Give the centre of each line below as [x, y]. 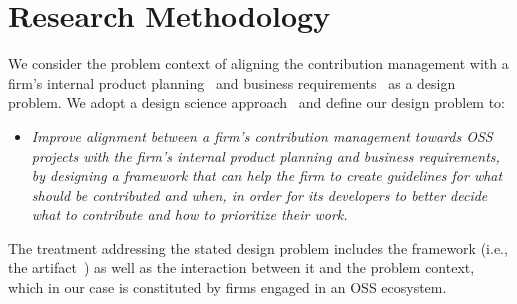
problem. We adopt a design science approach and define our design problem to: [257, 102]
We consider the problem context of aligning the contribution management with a [258, 63]
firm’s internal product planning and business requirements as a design [232, 82]
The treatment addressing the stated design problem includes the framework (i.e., [258, 247]
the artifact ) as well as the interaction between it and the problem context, [241, 267]
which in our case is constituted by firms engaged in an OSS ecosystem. [227, 287]
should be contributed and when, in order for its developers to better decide [259, 194]
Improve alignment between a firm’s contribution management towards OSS [262, 135]
